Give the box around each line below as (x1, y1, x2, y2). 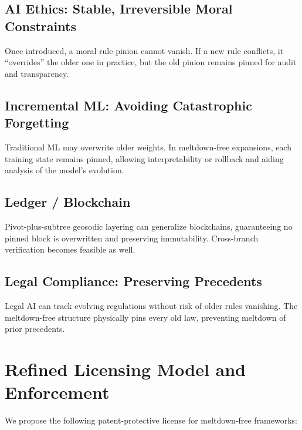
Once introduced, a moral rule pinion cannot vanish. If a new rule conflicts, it (5, 44, 284, 56)
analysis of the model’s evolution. (5, 164, 124, 176)
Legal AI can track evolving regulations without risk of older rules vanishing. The (5, 299, 298, 311)
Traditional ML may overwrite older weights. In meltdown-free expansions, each (5, 140, 292, 153)
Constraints (5, 16, 76, 35)
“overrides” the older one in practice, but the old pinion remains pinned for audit (5, 56, 297, 68)
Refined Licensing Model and (5, 357, 246, 381)
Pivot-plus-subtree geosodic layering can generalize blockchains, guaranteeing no (5, 220, 293, 232)
